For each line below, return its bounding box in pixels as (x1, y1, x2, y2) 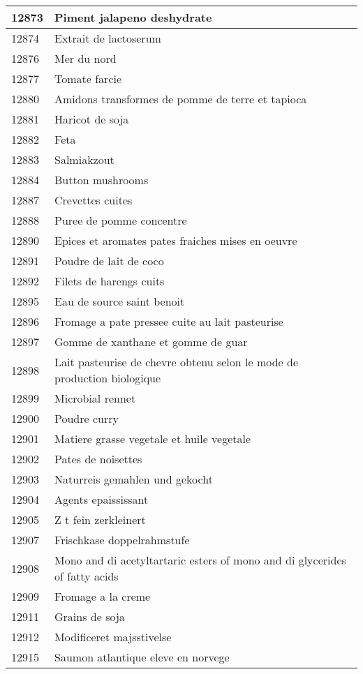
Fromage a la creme (54, 588, 151, 604)
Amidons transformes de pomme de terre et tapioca (54, 91, 307, 107)
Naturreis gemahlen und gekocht (54, 471, 213, 487)
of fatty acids (54, 568, 119, 584)
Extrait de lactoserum (54, 30, 161, 46)
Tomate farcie (54, 70, 122, 87)
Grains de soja (54, 608, 125, 624)
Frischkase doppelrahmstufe (54, 532, 190, 548)
